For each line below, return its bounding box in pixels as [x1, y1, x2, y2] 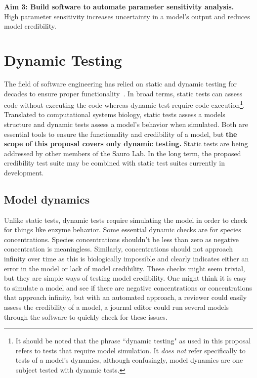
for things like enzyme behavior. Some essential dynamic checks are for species [4, 224, 241, 235]
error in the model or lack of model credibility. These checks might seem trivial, [4, 263, 245, 273]
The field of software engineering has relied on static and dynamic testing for [4, 78, 237, 88]
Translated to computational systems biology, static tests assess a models [4, 109, 225, 120]
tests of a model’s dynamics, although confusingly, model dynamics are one [15, 355, 243, 365]
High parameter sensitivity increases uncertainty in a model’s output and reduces [4, 11, 250, 21]
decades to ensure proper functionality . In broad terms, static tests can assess [4, 88, 242, 98]
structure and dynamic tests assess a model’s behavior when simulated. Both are [4, 119, 248, 129]
